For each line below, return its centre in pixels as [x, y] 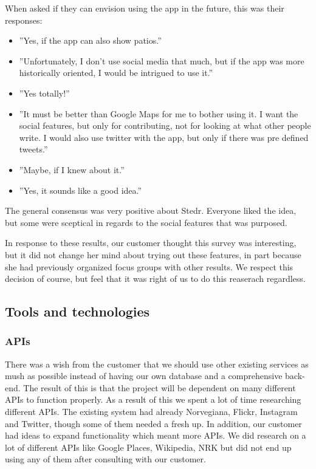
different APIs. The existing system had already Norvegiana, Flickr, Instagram [151, 412]
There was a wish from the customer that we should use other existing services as [157, 364]
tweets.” [33, 149]
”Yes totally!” [44, 93]
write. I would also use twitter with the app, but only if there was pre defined [164, 137]
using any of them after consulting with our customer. [105, 459]
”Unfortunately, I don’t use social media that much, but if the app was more [162, 60]
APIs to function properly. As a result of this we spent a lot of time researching [153, 399]
